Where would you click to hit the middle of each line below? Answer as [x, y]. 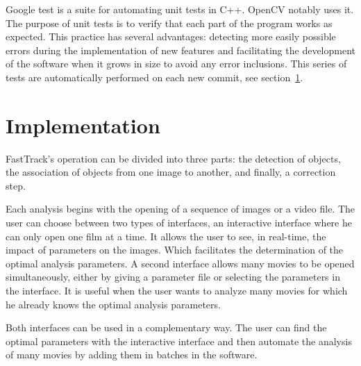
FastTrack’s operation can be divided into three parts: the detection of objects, [173, 158]
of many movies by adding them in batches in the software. [132, 355]
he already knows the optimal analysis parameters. [113, 304]
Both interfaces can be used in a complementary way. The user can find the [166, 327]
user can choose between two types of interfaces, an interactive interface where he [179, 223]
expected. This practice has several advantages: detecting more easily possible [171, 36]
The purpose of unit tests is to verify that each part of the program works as [169, 23]
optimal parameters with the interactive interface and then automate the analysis [179, 341]
